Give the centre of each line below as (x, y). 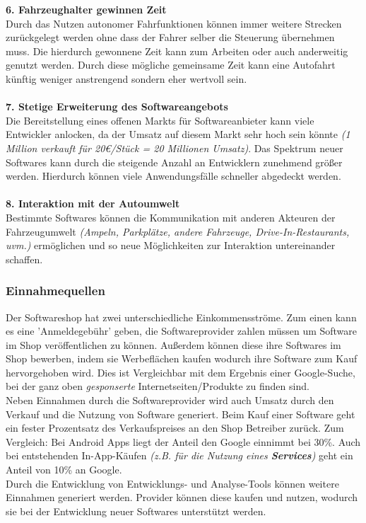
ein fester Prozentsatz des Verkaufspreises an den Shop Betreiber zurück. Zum (175, 428)
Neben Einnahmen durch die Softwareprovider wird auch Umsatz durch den (170, 400)
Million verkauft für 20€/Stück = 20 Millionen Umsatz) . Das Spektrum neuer (175, 148)
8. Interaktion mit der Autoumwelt (93, 203)
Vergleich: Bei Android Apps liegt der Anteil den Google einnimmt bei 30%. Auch (183, 441)
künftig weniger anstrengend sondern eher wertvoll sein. (126, 78)
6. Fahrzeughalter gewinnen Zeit (86, 9)
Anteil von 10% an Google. (64, 470)
